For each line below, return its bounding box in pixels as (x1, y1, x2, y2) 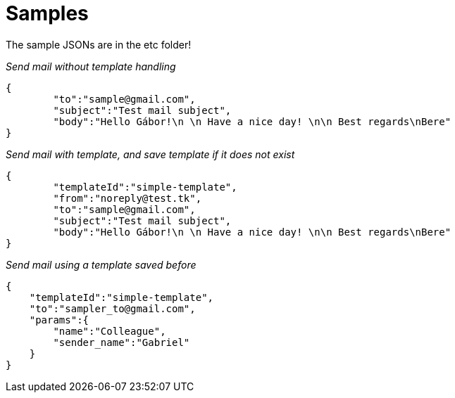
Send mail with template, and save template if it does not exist (6, 148, 295, 160)
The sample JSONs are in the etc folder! (6, 38, 192, 51)
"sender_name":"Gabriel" (53, 336, 190, 348)
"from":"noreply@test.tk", (53, 192, 202, 204)
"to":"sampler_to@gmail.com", (29, 302, 196, 314)
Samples (6, 1, 89, 25)
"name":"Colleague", (53, 325, 166, 337)
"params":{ (29, 314, 89, 326)
